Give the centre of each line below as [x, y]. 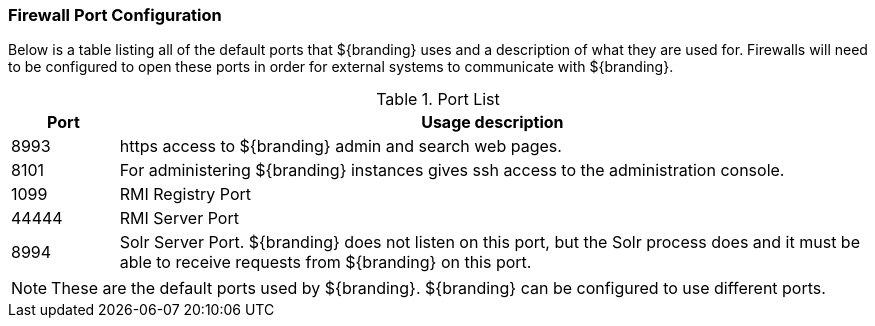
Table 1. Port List [438, 99]
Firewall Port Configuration [115, 15]
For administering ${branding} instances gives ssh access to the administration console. [452, 170]
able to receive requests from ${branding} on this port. [325, 262]
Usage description [492, 122]
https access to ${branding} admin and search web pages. [340, 146]
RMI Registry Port [185, 194]
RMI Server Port [179, 218]
